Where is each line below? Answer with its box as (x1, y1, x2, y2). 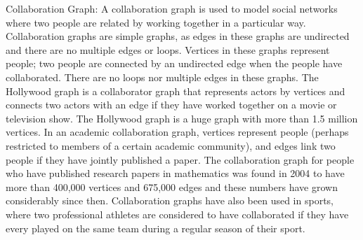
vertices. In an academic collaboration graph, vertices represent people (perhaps (6, 125, 349, 139)
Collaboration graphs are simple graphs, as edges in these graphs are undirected (6, 29, 350, 43)
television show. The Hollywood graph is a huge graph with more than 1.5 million (6, 111, 358, 125)
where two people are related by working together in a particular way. (6, 15, 306, 29)
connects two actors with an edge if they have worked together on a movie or (6, 97, 337, 112)
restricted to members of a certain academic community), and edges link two (6, 138, 336, 153)
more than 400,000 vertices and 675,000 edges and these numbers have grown (6, 179, 338, 194)
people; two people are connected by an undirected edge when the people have (6, 56, 343, 71)
